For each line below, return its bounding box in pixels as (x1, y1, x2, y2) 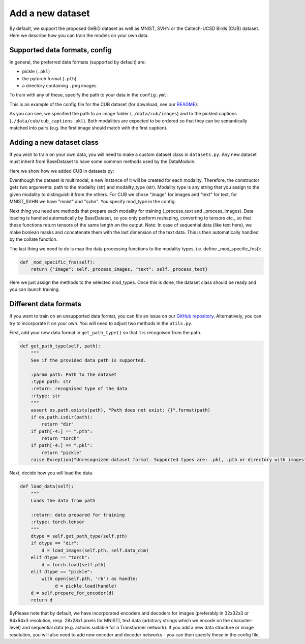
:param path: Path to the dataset (30, 371, 117, 377)
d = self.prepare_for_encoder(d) (30, 590, 114, 596)
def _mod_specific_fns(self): (20, 259, 96, 265)
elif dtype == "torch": (30, 555, 90, 561)
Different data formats (9, 300, 81, 308)
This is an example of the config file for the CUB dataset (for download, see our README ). (9, 101, 199, 107)
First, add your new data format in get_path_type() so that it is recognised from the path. (9, 330, 202, 335)
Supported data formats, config (9, 46, 112, 54)
